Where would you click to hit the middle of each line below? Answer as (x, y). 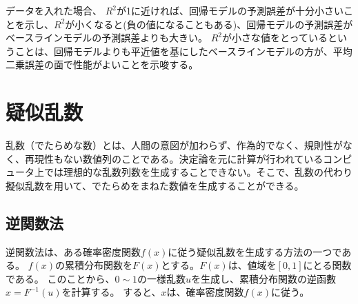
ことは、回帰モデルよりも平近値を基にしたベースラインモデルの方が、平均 (183, 51)
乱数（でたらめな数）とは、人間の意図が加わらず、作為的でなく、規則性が (174, 145)
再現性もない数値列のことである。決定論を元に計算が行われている (174, 158)
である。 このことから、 (60, 278)
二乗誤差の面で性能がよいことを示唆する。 (102, 64)
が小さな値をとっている (275, 38)
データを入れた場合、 (54, 10)
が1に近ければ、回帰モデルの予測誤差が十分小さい (230, 10)
